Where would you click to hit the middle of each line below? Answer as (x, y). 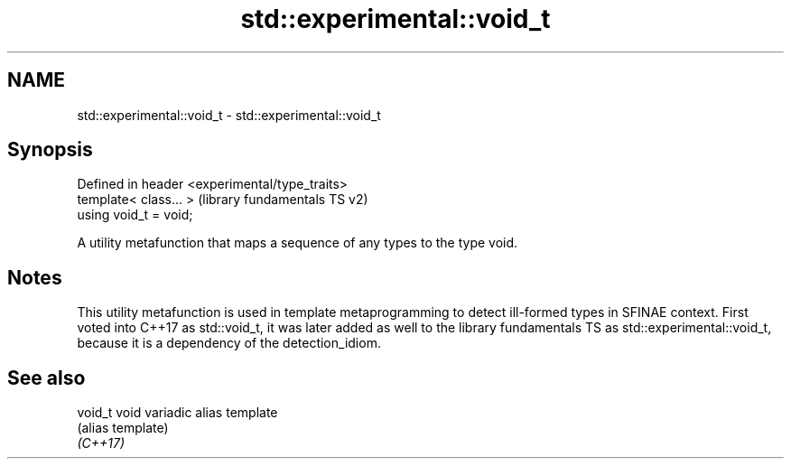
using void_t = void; (135, 215)
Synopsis (50, 150)
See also (47, 377)
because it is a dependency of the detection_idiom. (229, 343)
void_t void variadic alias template (177, 413)
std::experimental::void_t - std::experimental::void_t (229, 115)
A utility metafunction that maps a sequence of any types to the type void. (298, 243)
